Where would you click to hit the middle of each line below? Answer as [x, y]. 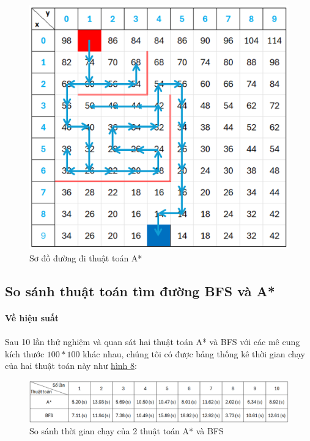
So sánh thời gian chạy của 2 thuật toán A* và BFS [127, 431]
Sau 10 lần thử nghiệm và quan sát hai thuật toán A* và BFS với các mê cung [153, 342]
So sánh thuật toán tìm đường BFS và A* [140, 290]
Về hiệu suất [32, 317]
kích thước [25, 353]
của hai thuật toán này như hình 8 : [71, 366]
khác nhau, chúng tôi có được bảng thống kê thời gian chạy [194, 353]
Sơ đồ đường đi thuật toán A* [86, 257]
